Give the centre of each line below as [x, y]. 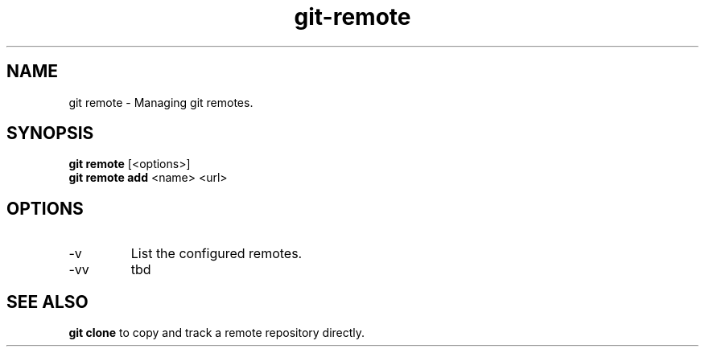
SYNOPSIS [50, 133]
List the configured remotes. [216, 254]
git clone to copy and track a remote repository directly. [217, 333]
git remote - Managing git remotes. [161, 102]
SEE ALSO [47, 302]
